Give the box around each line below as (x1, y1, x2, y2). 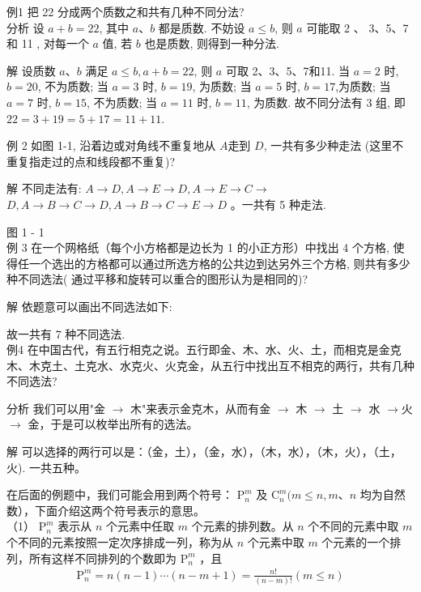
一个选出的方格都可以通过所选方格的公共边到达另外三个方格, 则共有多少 (28, 254, 410, 271)
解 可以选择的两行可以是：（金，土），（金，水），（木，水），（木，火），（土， (6, 443, 402, 460)
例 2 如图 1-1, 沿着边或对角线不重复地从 (6, 137, 216, 154)
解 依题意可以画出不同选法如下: (6, 297, 172, 314)
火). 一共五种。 (6, 458, 86, 475)
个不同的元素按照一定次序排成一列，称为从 (6, 534, 233, 551)
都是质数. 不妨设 (158, 19, 245, 36)
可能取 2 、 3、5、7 (306, 19, 409, 36)
